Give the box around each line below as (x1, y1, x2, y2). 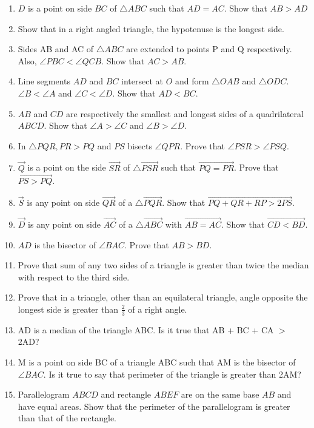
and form (175, 75, 209, 87)
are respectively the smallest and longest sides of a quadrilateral (66, 107, 304, 120)
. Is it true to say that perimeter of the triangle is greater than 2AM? (43, 367, 301, 380)
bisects (127, 139, 152, 152)
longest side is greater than (18, 302, 118, 315)
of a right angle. (128, 302, 187, 315)
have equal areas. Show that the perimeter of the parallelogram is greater (18, 399, 290, 412)
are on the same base (181, 388, 259, 401)
